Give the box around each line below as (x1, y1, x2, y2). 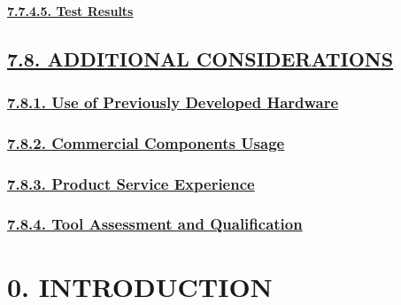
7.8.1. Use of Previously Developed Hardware (7, 90, 339, 113)
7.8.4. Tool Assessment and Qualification (7, 213, 303, 235)
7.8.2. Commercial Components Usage (7, 131, 285, 153)
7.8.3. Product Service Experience (7, 172, 255, 194)
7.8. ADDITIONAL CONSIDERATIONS (7, 44, 394, 72)
